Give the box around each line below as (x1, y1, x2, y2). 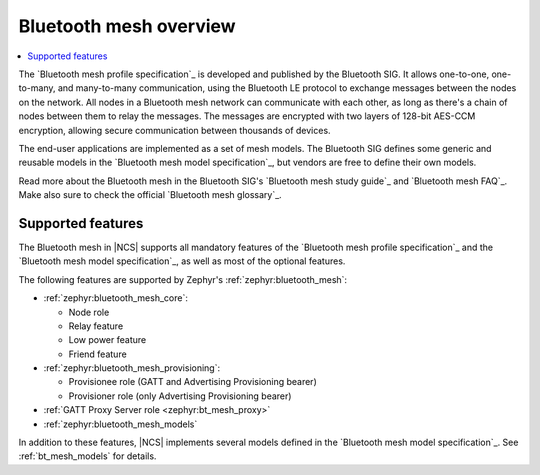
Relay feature (68, 320, 124, 332)
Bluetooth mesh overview (18, 15, 236, 37)
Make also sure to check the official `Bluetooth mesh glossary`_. (18, 189, 282, 201)
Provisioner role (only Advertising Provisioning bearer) (68, 390, 292, 402)
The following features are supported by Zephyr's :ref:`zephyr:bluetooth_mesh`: (18, 273, 348, 285)
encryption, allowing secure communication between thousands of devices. (18, 124, 331, 136)
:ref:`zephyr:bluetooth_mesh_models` (43, 418, 198, 430)
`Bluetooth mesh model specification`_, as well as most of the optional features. (18, 255, 346, 267)
